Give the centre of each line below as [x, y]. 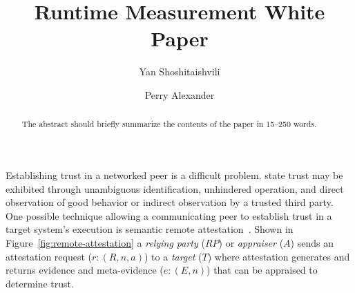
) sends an [312, 242]
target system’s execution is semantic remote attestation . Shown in [150, 229]
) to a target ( [173, 256]
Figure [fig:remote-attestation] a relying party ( [105, 242]
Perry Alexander [180, 94]
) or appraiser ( [251, 242]
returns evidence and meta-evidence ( [85, 270]
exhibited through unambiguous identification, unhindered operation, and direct [175, 188]
